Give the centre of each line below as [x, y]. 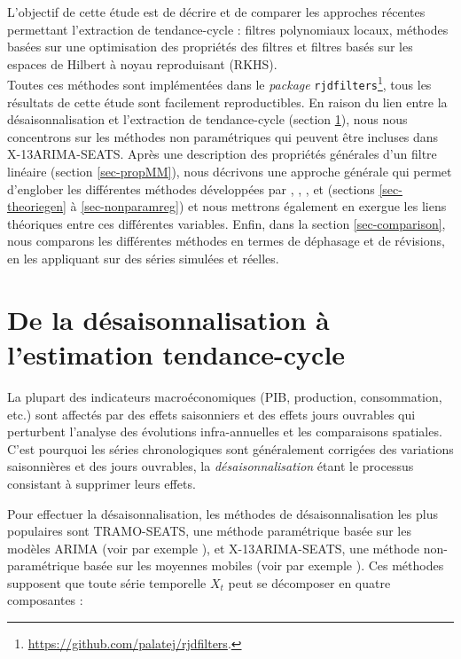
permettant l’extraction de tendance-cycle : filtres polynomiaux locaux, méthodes [228, 29]
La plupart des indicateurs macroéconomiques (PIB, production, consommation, [225, 396]
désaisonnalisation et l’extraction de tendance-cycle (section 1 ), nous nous [207, 119]
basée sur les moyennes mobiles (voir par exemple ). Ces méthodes [264, 565]
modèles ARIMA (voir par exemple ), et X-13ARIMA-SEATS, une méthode [214, 548]
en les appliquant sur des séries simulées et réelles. [143, 259]
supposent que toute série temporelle [107, 582]
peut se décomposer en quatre [309, 582]
